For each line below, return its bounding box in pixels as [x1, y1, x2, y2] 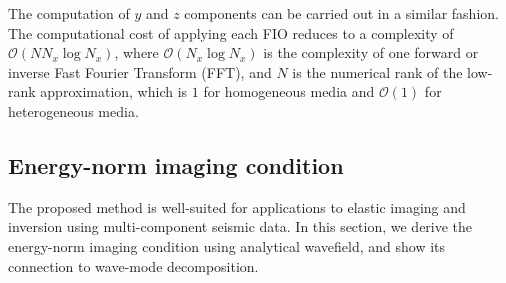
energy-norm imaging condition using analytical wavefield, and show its [8, 235, 446, 256]
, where [114, 42, 159, 63]
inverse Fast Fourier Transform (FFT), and [8, 61, 272, 82]
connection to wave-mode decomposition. [8, 255, 259, 276]
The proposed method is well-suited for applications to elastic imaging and [8, 196, 466, 217]
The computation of [8, 3, 130, 23]
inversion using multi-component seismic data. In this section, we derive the [8, 216, 473, 237]
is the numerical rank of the [292, 61, 463, 82]
